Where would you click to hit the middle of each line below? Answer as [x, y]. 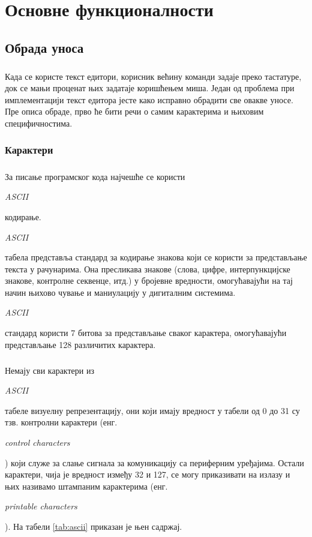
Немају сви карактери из [49, 370]
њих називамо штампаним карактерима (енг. [86, 486]
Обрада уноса [44, 47]
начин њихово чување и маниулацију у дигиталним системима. [120, 292]
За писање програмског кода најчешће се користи [95, 176]
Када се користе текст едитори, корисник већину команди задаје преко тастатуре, [153, 76]
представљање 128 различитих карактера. [80, 344]
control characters [37, 442]
